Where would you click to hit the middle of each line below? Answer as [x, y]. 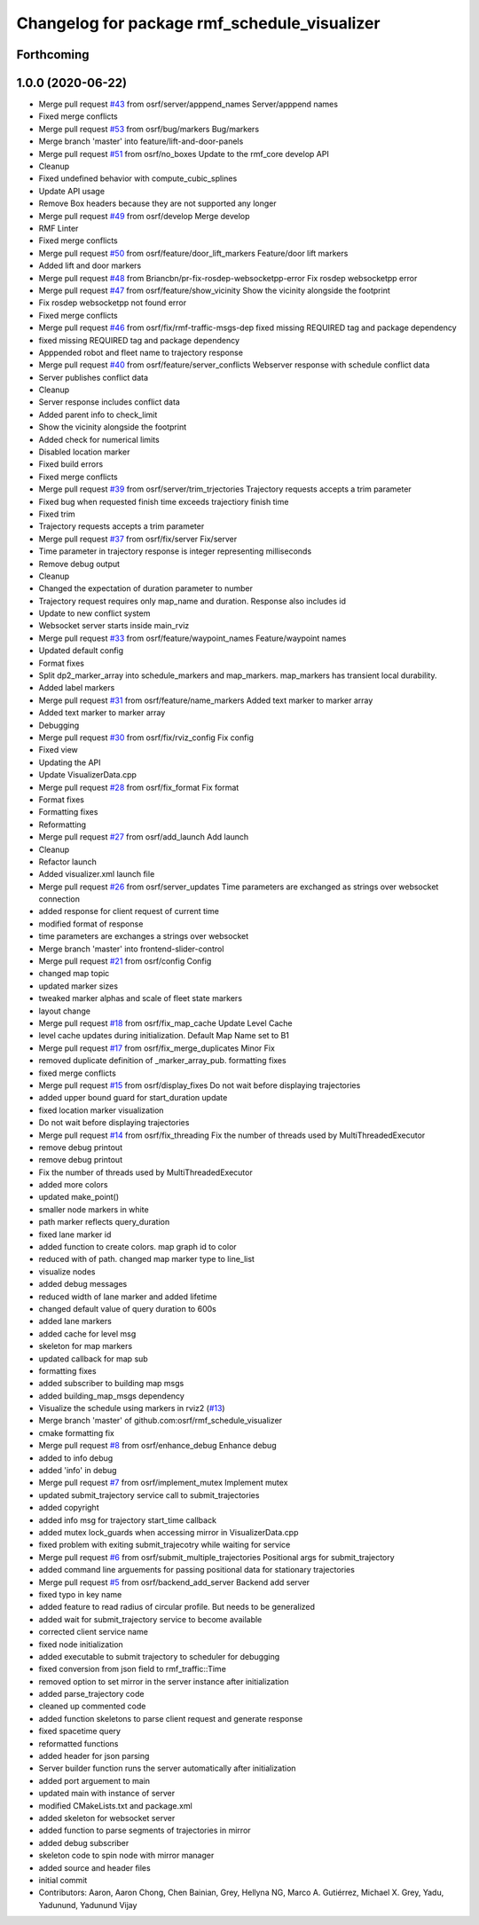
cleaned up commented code [92, 1706]
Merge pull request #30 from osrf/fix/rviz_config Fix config [146, 738]
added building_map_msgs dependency [112, 1396]
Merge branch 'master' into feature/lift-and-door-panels [141, 141]
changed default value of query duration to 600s [127, 1308]
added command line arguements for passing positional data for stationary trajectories [196, 1570]
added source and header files [94, 1867]
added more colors [73, 1185]
